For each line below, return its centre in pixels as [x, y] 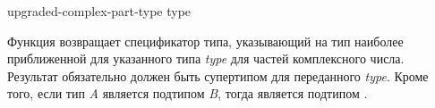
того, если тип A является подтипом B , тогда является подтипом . [188, 93]
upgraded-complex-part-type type [99, 11]
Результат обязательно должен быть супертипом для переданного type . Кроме [218, 75]
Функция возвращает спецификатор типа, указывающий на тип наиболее [205, 41]
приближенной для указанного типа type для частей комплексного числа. [206, 58]
